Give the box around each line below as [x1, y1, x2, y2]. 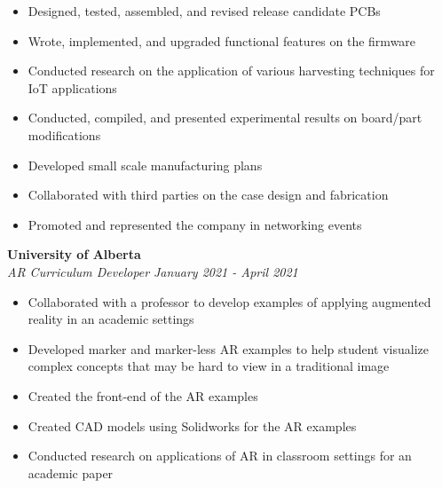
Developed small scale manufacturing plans [28, 155, 263, 174]
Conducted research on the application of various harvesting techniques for [28, 61, 435, 80]
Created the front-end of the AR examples [28, 386, 258, 405]
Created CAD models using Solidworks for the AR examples [28, 416, 357, 435]
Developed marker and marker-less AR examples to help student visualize [28, 339, 430, 358]
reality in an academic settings [28, 310, 194, 328]
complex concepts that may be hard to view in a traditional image [28, 357, 390, 375]
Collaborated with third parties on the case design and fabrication [28, 185, 389, 204]
